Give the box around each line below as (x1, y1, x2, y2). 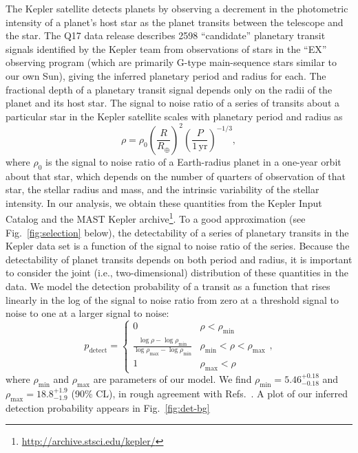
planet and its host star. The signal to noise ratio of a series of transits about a (6, 96, 340, 110)
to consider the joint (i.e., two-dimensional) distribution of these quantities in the (6, 265, 348, 280)
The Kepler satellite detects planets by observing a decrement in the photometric (6, 1, 348, 15)
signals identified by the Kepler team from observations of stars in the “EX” (6, 41, 327, 56)
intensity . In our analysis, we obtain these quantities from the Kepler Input (6, 195, 322, 210)
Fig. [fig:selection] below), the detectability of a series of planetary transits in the (6, 225, 349, 239)
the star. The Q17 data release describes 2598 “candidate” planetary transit (6, 28, 326, 43)
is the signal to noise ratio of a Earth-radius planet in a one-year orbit (45, 154, 341, 168)
